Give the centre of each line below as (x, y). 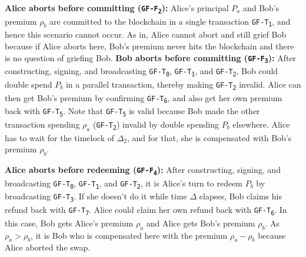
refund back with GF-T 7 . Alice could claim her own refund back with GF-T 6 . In (146, 210)
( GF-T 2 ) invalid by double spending (156, 125)
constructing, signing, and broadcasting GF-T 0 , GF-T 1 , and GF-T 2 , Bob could (142, 71)
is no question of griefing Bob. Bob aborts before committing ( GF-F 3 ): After (151, 58)
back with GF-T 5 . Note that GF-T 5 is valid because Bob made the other (132, 111)
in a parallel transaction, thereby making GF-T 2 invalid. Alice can (183, 84)
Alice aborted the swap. (48, 247)
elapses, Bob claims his (240, 196)
